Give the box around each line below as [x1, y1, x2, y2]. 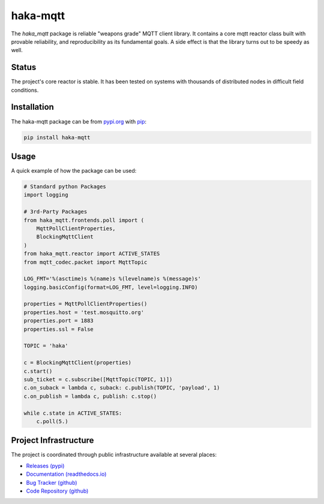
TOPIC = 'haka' [23, 342, 68, 349]
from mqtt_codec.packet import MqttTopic [23, 258, 148, 265]
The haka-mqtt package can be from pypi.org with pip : [11, 117, 147, 125]
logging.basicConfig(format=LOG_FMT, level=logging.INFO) [23, 283, 198, 291]
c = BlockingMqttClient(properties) [23, 360, 132, 366]
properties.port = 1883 [23, 318, 94, 324]
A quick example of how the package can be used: [11, 167, 137, 174]
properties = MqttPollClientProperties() [23, 300, 148, 307]
